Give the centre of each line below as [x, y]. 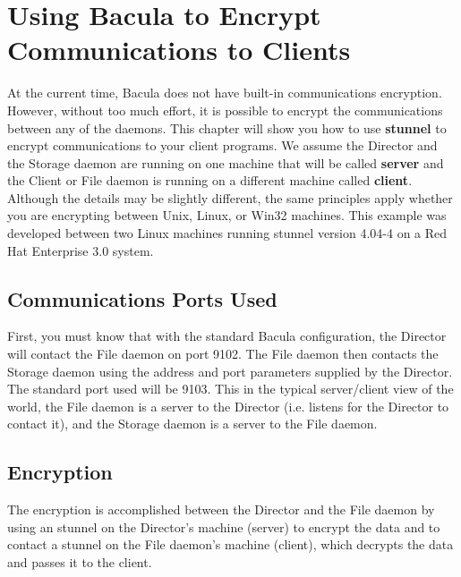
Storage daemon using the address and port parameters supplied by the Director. [230, 371]
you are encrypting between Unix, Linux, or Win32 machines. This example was [227, 215]
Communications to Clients [179, 50]
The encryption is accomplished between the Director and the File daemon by [221, 509]
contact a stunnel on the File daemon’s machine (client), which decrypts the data [230, 544]
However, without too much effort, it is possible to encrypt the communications [225, 110]
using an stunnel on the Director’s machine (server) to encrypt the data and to [224, 526]
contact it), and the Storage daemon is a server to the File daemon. [192, 424]
